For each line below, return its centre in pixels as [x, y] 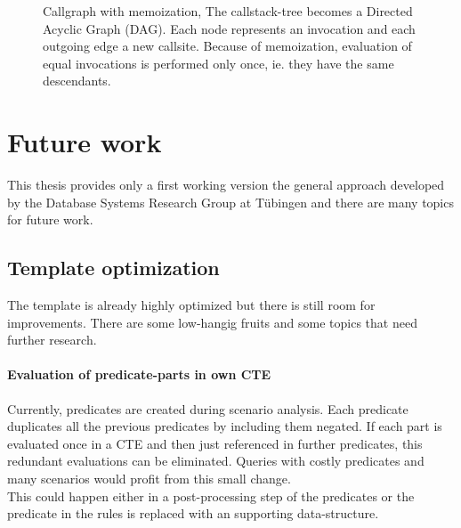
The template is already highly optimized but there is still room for [191, 305]
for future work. [50, 219]
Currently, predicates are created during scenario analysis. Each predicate [208, 408]
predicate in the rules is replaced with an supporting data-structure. [193, 513]
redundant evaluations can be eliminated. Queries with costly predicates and [216, 461]
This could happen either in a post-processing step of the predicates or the [211, 496]
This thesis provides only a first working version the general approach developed [226, 185]
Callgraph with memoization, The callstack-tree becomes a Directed [228, 11]
